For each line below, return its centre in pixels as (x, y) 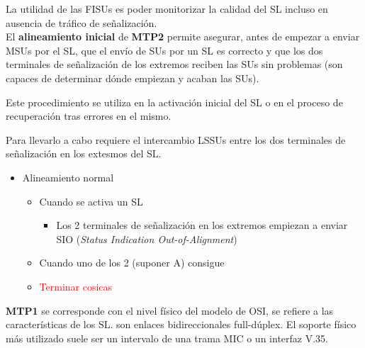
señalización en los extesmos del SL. (84, 153)
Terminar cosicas (76, 286)
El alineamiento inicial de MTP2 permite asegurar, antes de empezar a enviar (183, 37)
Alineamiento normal (68, 177)
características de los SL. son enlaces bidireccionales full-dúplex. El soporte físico (181, 324)
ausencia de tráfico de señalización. (82, 22)
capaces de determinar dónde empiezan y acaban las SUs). (133, 78)
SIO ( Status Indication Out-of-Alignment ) (147, 238)
